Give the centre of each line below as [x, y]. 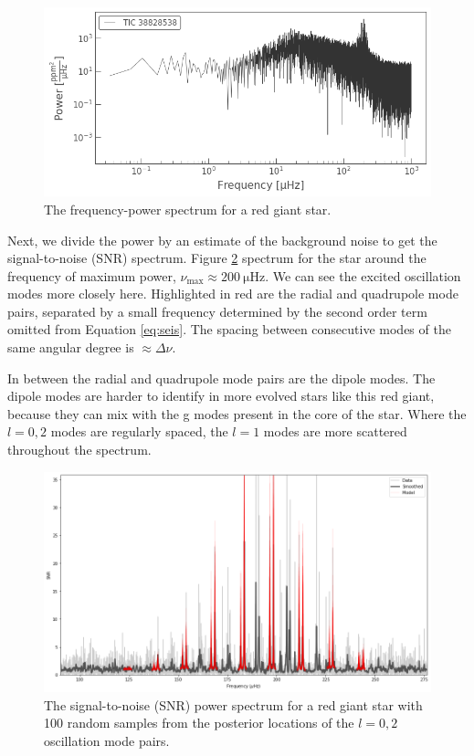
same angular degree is [71, 347]
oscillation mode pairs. [107, 741]
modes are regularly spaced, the [139, 431]
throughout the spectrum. [79, 450]
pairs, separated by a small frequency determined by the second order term [217, 311]
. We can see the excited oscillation [363, 275]
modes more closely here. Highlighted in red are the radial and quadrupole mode [233, 294]
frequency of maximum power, [92, 275]
